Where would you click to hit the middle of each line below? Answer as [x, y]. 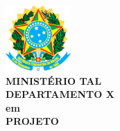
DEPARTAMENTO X [60, 94]
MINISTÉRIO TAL [54, 80]
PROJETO [32, 121]
